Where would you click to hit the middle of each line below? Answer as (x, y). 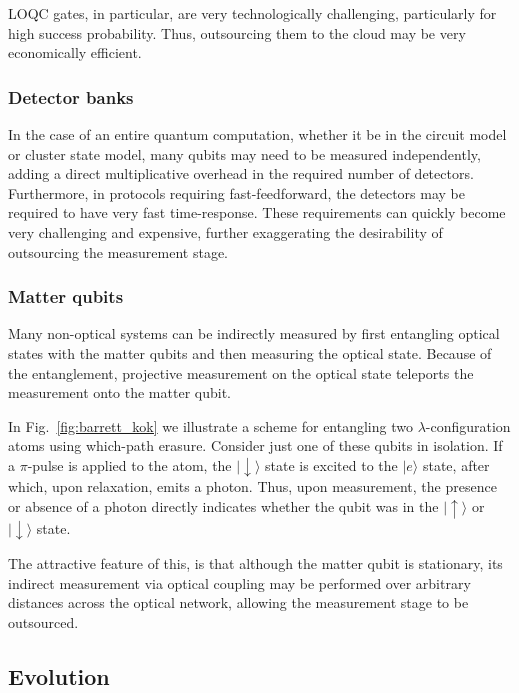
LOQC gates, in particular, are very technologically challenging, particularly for (252, 13)
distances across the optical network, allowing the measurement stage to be (238, 602)
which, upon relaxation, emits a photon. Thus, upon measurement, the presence (252, 486)
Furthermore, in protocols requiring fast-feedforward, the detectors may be (236, 192)
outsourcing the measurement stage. (118, 251)
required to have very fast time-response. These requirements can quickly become (257, 212)
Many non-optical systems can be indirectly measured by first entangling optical (254, 333)
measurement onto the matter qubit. (119, 392)
